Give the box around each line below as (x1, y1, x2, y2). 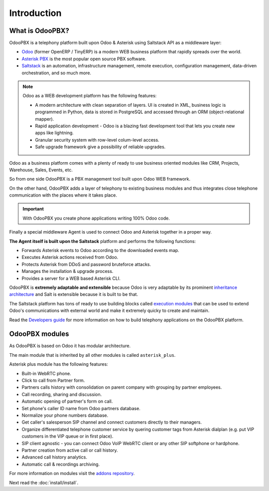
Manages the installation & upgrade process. (21, 268, 114, 274)
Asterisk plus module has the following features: (9, 361, 108, 367)
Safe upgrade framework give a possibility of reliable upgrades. (35, 144, 166, 150)
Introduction (9, 7, 62, 18)
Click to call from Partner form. (21, 377, 85, 384)
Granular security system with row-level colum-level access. (35, 137, 159, 143)
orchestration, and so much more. (21, 70, 92, 76)
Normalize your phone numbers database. (21, 412, 109, 418)
